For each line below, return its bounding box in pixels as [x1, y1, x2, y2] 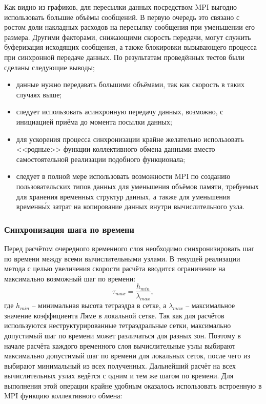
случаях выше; [16, 89, 62, 99]
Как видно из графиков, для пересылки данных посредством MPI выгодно [4, 2, 237, 12]
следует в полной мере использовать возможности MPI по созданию [16, 171, 231, 181]
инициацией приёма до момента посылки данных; [16, 116, 172, 127]
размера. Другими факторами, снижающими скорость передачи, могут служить [4, 31, 251, 42]
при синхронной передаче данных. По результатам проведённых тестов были [4, 51, 245, 62]
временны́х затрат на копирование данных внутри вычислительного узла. [16, 201, 245, 212]
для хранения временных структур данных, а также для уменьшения [16, 191, 230, 201]
